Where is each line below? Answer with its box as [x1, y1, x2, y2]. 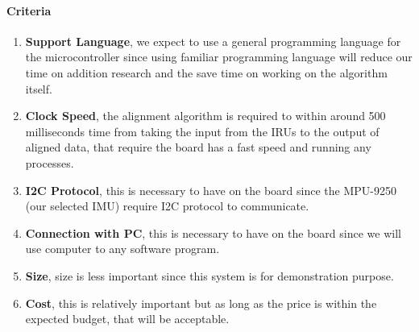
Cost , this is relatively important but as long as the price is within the [25, 294, 377, 311]
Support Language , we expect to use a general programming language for [25, 32, 401, 49]
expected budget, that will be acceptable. [25, 310, 230, 327]
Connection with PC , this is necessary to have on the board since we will [25, 224, 401, 241]
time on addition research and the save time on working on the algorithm [25, 64, 388, 81]
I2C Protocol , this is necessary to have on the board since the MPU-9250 [25, 181, 396, 198]
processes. [25, 154, 74, 171]
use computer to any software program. [25, 240, 220, 257]
